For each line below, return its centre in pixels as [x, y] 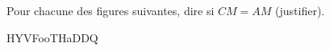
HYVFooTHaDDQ [52, 37]
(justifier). [300, 10]
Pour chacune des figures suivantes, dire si [111, 10]
